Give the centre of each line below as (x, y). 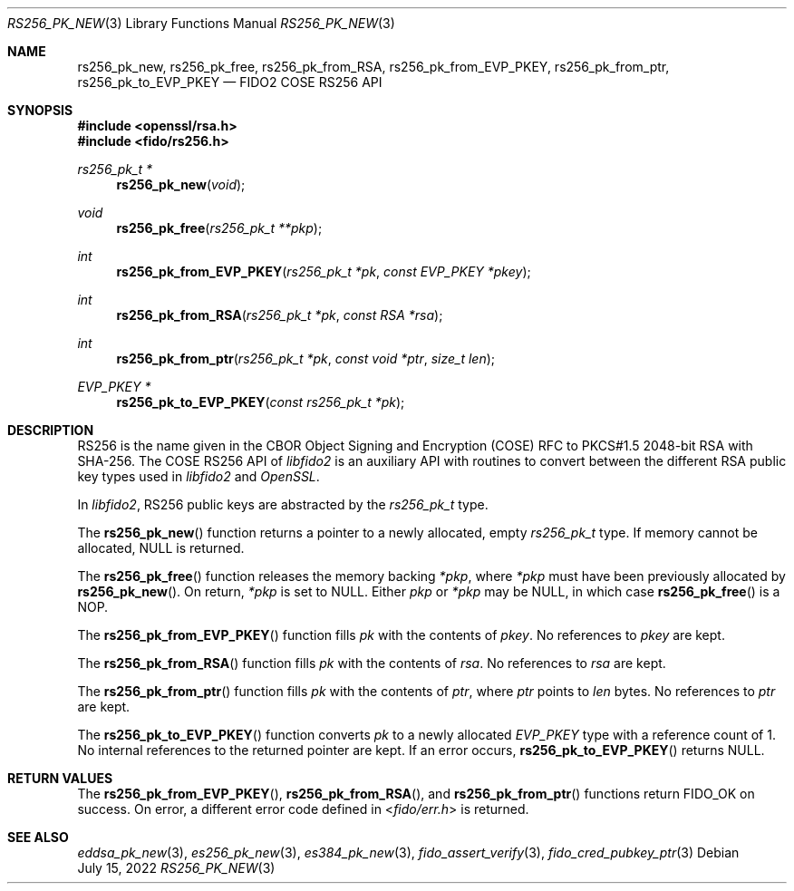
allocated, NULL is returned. (161, 548)
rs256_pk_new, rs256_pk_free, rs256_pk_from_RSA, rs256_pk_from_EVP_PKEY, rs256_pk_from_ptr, (373, 67)
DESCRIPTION (51, 430)
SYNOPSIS (40, 110)
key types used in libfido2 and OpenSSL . (198, 476)
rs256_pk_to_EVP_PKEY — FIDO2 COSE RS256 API (230, 82)
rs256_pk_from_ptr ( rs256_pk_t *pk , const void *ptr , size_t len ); (306, 358)
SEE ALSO (38, 837)
